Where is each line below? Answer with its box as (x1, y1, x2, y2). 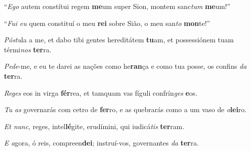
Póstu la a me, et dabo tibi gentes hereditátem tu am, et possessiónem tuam (4, 34, 234, 45)
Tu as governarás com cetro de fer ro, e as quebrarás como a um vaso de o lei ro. (4, 104, 247, 115)
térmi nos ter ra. (4, 44, 51, 54)
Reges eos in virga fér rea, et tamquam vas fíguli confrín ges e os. (4, 87, 198, 98)
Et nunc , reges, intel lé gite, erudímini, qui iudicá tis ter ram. (4, 121, 185, 131)
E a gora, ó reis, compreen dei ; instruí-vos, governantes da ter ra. (4, 138, 199, 148)
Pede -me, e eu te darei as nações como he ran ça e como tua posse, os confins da (4, 61, 247, 71)
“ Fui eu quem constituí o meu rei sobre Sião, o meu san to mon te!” (4, 17, 210, 28)
